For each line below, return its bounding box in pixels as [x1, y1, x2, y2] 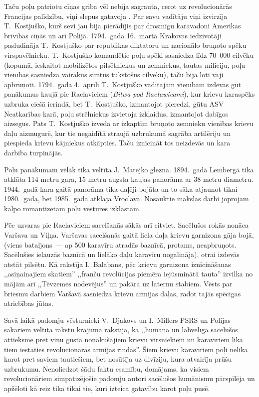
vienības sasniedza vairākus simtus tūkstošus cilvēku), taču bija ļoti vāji [4, 69, 224, 80]
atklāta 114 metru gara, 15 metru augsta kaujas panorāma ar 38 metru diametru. [4, 174, 254, 184]
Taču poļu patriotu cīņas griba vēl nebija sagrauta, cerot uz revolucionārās [4, 1, 232, 11]
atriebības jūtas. [4, 298, 53, 308]
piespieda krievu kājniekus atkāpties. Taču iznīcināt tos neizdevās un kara [4, 137, 231, 148]
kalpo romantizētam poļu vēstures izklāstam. [4, 203, 141, 213]
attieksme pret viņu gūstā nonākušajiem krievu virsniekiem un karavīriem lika [4, 334, 243, 344]
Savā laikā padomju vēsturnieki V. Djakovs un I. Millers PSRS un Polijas [4, 314, 231, 325]
